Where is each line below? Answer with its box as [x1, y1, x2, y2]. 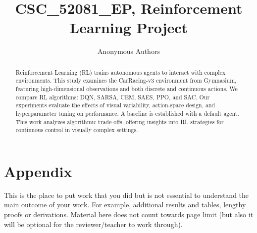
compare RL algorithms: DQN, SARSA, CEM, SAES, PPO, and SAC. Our [15, 93, 210, 101]
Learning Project [69, 17, 188, 38]
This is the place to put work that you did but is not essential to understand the [4, 189, 249, 200]
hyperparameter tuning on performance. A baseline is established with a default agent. [15, 109, 239, 117]
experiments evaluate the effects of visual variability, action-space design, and [15, 101, 215, 109]
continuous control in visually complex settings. [15, 126, 138, 134]
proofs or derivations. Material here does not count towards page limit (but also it [4, 209, 254, 220]
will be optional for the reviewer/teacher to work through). [4, 219, 183, 229]
